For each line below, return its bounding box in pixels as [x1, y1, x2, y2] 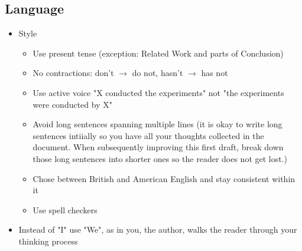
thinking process [18, 235, 78, 247]
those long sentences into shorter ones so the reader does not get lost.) [33, 152, 288, 164]
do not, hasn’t [132, 67, 183, 79]
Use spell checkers [33, 203, 98, 216]
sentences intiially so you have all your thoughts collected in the [33, 129, 264, 141]
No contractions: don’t [33, 67, 114, 79]
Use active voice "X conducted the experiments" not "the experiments [33, 86, 284, 98]
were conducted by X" [33, 98, 112, 110]
